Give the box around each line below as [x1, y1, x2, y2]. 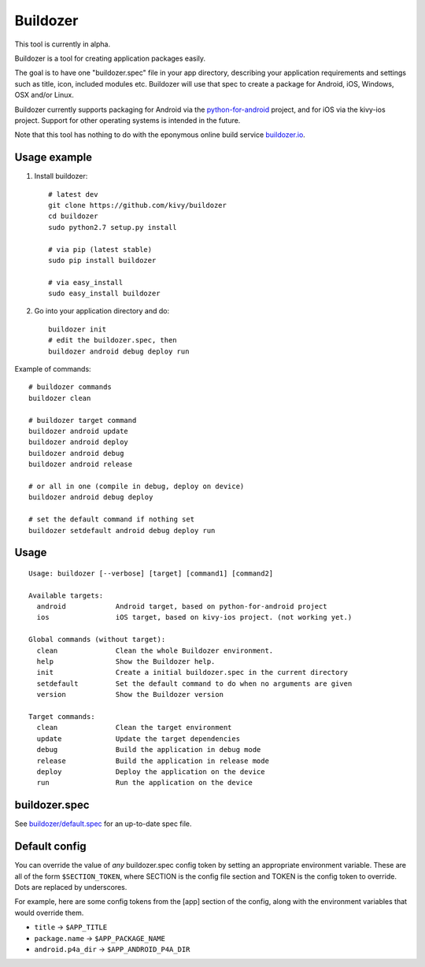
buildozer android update [28, 427, 129, 435]
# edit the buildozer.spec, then [48, 335, 177, 345]
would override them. [14, 908, 84, 917]
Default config [14, 839, 87, 854]
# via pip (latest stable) [48, 245, 153, 254]
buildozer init [48, 324, 107, 334]
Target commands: [28, 713, 95, 721]
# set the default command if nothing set [28, 515, 195, 524]
